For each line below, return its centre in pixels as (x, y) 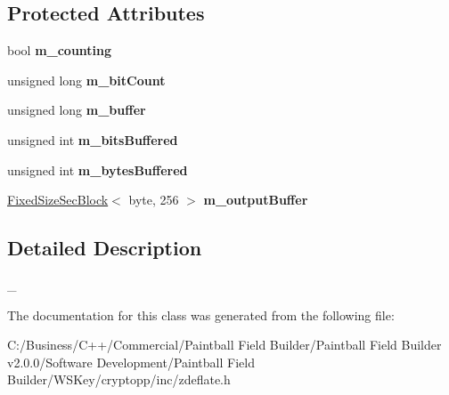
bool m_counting (60, 50)
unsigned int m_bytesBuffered (98, 169)
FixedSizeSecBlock (58, 200)
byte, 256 (154, 200)
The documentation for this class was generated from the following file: (201, 314)
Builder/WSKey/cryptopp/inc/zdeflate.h (119, 379)
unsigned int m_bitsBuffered (93, 139)
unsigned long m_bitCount (86, 80)
